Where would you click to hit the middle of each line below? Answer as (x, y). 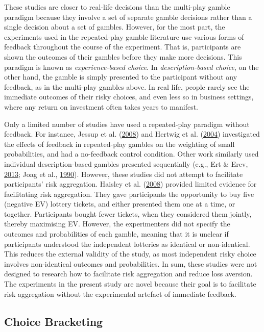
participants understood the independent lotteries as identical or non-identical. (127, 244)
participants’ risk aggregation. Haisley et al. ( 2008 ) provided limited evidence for (130, 184)
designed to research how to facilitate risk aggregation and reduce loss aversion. (128, 274)
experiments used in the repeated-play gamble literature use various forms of (124, 36)
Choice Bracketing (54, 321)
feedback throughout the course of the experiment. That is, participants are (123, 47)
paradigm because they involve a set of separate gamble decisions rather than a (128, 17)
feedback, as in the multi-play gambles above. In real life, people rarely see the (127, 86)
